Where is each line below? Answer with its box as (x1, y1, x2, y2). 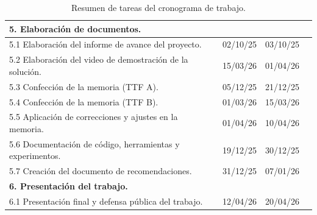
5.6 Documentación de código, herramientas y (9, 137, 180, 150)
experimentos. (9, 149, 61, 162)
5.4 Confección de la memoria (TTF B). (9, 95, 158, 108)
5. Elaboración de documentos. (9, 22, 141, 35)
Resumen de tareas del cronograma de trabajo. (71, 1, 246, 13)
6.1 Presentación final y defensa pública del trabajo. (9, 194, 203, 207)
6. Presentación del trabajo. (9, 180, 128, 192)
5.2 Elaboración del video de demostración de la (9, 53, 188, 66)
